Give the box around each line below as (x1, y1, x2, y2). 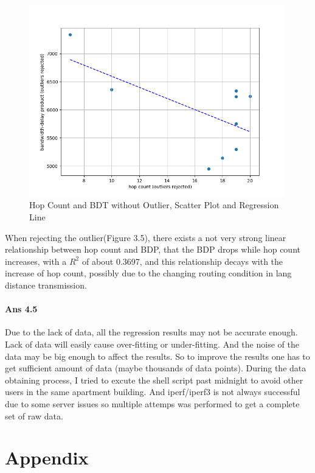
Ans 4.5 (5, 303, 38, 315)
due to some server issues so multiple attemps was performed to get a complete (5, 397, 300, 410)
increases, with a (5, 254, 67, 267)
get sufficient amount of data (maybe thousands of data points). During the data (5, 362, 306, 374)
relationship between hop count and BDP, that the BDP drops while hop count (5, 243, 300, 256)
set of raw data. (5, 409, 63, 422)
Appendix (5, 445, 89, 470)
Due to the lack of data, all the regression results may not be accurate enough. (5, 326, 298, 338)
